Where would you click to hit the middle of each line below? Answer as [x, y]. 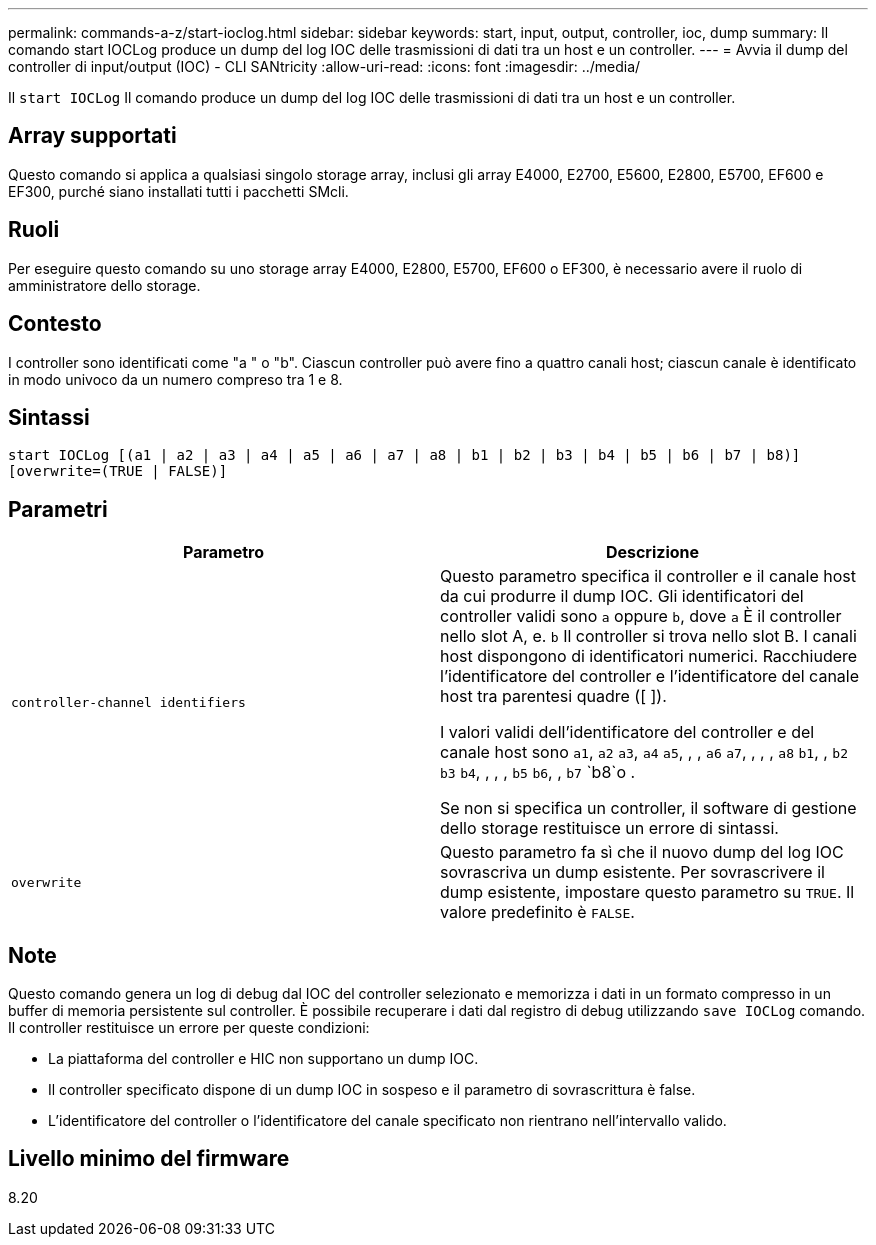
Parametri [58, 509]
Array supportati [92, 136]
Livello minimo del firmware [149, 1159]
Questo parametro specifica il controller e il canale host [648, 576]
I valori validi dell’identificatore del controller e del [627, 732]
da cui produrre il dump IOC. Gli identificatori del [622, 596]
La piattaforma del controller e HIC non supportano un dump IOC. [263, 1059]
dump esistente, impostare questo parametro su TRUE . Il [647, 892]
